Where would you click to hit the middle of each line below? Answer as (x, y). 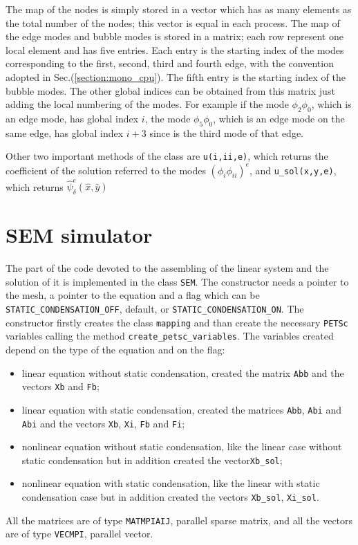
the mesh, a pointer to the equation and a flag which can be (133, 295)
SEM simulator (79, 235)
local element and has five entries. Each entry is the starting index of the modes (175, 49)
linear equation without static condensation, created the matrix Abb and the (183, 372)
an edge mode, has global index (72, 118)
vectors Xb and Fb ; (60, 386)
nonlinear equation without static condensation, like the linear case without (182, 446)
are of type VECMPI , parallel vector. (79, 534)
